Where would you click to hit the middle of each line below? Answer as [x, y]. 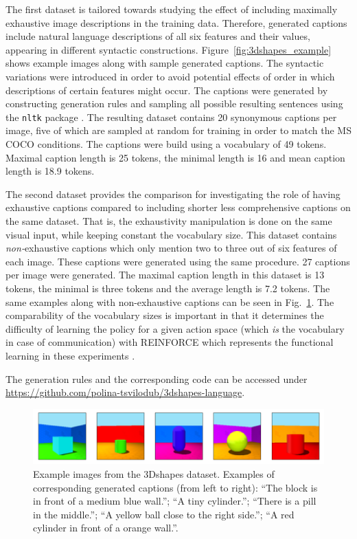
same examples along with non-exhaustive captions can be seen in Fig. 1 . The [170, 301]
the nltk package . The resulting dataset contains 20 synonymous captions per [171, 117]
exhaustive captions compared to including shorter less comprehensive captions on [178, 207]
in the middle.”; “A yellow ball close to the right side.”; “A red [164, 514]
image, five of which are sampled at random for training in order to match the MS [178, 130]
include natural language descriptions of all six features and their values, [158, 36]
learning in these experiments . [70, 355]
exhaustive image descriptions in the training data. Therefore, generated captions [176, 22]
